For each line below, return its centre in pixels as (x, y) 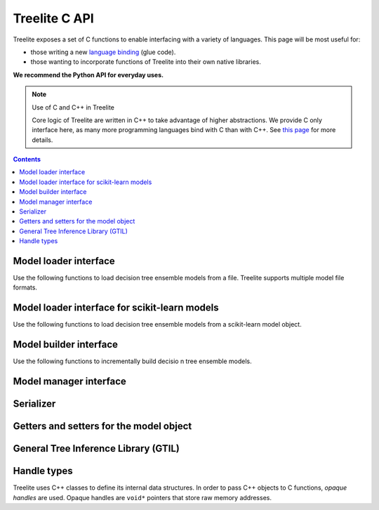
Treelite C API (53, 18)
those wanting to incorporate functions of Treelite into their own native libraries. (146, 62)
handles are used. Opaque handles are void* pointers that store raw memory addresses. (142, 497)
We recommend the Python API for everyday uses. (88, 74)
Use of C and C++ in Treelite (73, 107)
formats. (25, 287)
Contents (27, 159)
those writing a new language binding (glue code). (103, 52)
